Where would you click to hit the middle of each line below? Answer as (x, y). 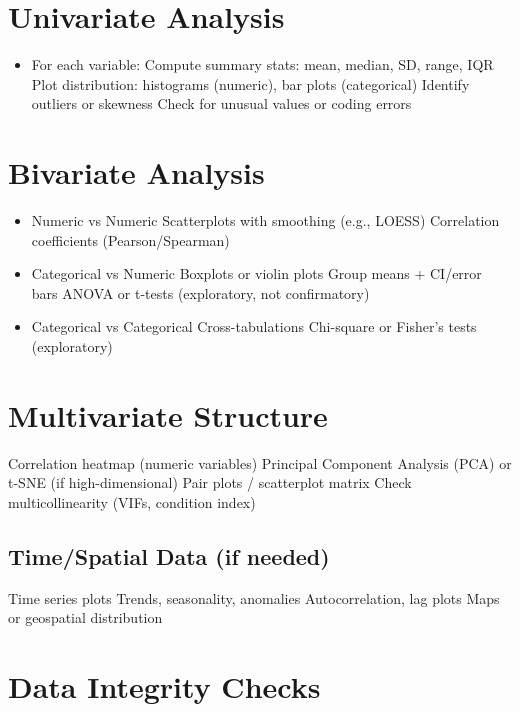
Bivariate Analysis (136, 172)
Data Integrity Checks (164, 686)
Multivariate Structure (168, 414)
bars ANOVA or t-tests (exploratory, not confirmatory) (200, 292)
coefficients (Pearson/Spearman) (130, 239)
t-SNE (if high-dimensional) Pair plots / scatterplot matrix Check (210, 482)
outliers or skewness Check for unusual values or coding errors (221, 103)
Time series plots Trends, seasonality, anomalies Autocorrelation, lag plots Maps (254, 597)
